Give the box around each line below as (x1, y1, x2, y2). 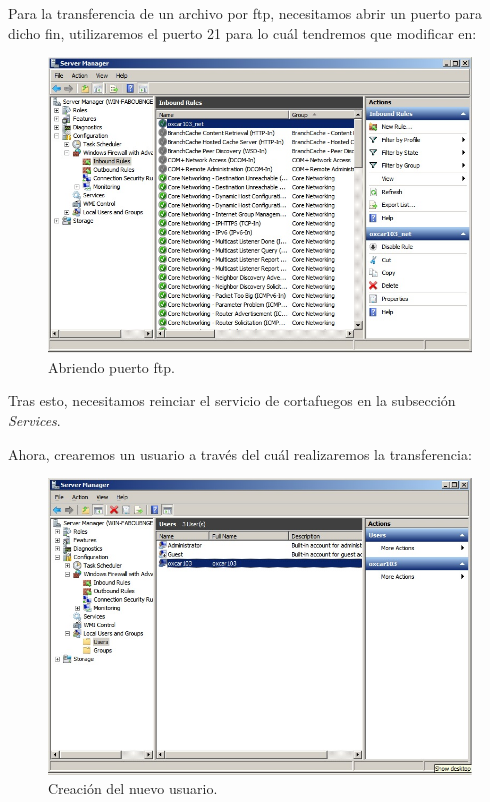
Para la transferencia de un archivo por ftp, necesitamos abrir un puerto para (8, 3, 483, 23)
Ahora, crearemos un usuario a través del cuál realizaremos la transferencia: (8, 443, 472, 464)
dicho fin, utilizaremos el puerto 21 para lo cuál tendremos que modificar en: (8, 22, 477, 43)
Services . (8, 409, 61, 430)
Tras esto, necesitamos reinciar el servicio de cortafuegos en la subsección (8, 390, 456, 411)
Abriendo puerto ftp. (48, 356, 175, 377)
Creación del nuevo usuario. (48, 778, 218, 799)
